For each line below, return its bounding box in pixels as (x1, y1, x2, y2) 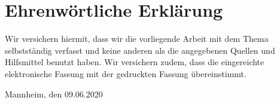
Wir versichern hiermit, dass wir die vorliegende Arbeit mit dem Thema (5, 32, 269, 45)
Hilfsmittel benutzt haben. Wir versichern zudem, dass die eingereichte (5, 56, 264, 68)
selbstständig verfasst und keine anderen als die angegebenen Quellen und (5, 44, 275, 56)
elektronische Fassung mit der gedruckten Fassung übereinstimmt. (5, 67, 246, 79)
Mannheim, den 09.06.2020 (5, 87, 103, 100)
